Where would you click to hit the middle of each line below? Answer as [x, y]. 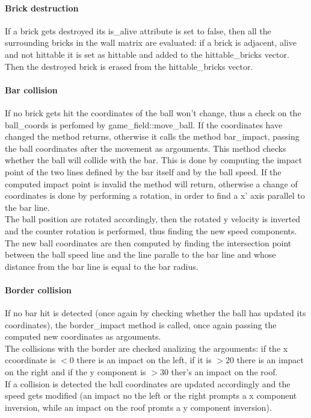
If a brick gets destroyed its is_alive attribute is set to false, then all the [138, 30]
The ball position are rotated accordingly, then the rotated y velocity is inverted [153, 219]
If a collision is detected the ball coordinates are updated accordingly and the [148, 383]
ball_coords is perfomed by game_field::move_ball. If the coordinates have [144, 124]
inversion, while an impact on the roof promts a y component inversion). [138, 407]
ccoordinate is [30, 360]
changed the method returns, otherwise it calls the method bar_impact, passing [152, 136]
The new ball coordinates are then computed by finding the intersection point [148, 242]
